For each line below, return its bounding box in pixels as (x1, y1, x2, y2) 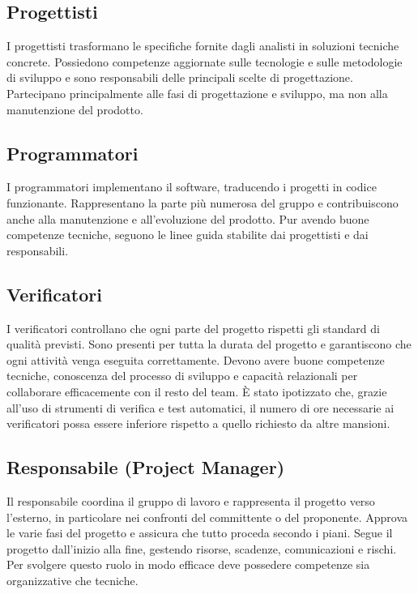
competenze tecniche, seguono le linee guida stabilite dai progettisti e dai (6, 226, 369, 243)
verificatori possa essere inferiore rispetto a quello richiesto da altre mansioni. (6, 415, 390, 432)
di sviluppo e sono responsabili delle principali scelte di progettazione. (6, 69, 353, 86)
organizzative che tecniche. (6, 571, 139, 588)
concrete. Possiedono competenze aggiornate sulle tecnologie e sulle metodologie (6, 53, 403, 70)
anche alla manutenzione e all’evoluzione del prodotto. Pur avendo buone (6, 210, 369, 227)
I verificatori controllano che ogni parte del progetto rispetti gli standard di (6, 319, 380, 336)
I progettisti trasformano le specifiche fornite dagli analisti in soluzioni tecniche (6, 37, 399, 54)
